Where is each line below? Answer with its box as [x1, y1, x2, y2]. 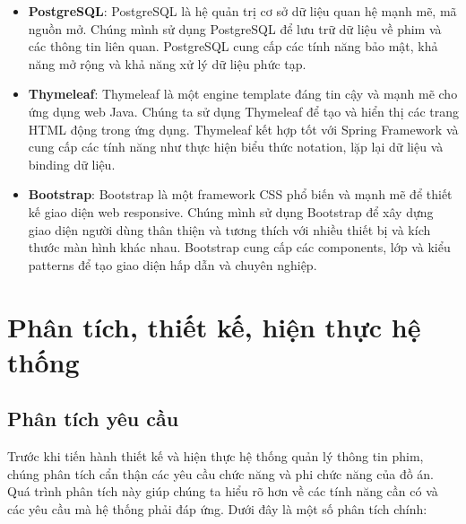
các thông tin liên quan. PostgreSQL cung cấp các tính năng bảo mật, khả [28, 37, 438, 56]
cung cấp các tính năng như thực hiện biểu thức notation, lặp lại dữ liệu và [28, 137, 444, 156]
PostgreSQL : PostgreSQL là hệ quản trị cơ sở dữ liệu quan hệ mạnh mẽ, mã [28, 2, 457, 20]
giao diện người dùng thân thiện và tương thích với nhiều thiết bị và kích [28, 220, 431, 239]
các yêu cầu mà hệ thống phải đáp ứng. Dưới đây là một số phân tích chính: [7, 499, 427, 518]
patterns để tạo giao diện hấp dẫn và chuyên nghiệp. [28, 255, 317, 274]
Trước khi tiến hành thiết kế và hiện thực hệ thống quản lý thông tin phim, [7, 447, 424, 466]
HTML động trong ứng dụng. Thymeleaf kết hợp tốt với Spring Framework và [28, 119, 459, 138]
